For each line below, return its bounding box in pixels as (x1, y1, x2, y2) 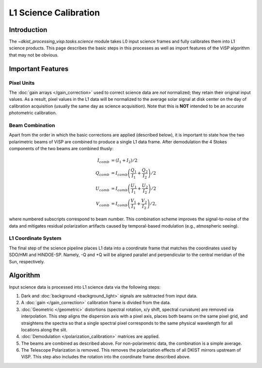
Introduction (9, 26, 48, 34)
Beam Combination (9, 122, 55, 128)
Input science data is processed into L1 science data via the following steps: (9, 284, 161, 290)
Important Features (9, 64, 69, 73)
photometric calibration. (9, 110, 57, 116)
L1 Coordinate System (9, 235, 62, 242)
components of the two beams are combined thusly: (9, 146, 114, 152)
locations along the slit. (21, 327, 67, 333)
